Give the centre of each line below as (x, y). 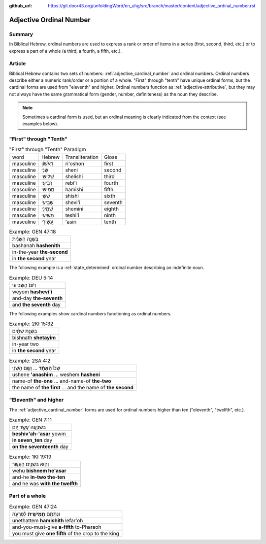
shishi (72, 196)
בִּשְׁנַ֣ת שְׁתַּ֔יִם (25, 331)
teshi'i (72, 215)
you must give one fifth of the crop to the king (66, 533)
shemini (74, 208)
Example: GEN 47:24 (33, 507)
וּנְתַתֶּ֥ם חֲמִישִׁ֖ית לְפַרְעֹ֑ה (36, 514)
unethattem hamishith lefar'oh (48, 520)
